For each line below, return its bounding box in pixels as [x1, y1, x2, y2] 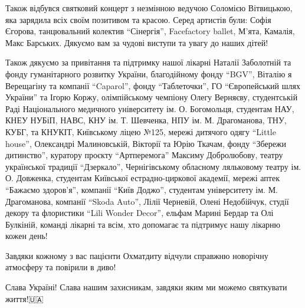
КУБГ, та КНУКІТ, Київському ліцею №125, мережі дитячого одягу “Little [5, 125, 276, 137]
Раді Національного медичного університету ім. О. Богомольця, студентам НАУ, [5, 102, 294, 114]
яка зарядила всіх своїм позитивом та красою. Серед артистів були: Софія [5, 13, 271, 25]
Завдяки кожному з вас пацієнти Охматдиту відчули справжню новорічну [5, 249, 268, 261]
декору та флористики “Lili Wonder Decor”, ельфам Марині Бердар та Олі [5, 207, 274, 219]
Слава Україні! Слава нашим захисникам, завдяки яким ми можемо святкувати [5, 281, 287, 293]
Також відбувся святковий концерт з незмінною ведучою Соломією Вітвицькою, [5, 2, 293, 14]
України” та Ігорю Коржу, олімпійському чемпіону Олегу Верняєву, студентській [5, 91, 298, 103]
